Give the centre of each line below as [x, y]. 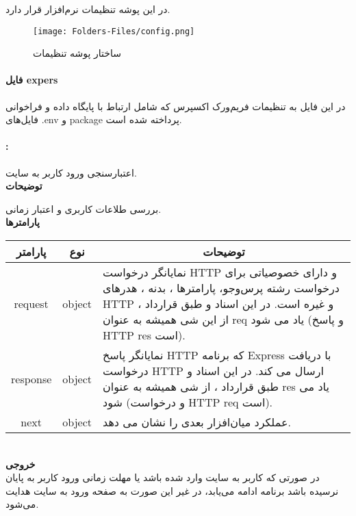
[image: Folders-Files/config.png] [114, 31]
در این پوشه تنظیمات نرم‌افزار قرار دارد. [88, 9]
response [31, 378]
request [31, 304]
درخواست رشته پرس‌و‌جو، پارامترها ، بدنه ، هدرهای [221, 288]
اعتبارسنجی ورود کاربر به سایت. [71, 172]
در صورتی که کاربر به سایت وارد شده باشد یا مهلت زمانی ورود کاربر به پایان [163, 477]
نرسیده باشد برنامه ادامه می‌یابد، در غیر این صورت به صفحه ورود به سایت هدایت [172, 490]
